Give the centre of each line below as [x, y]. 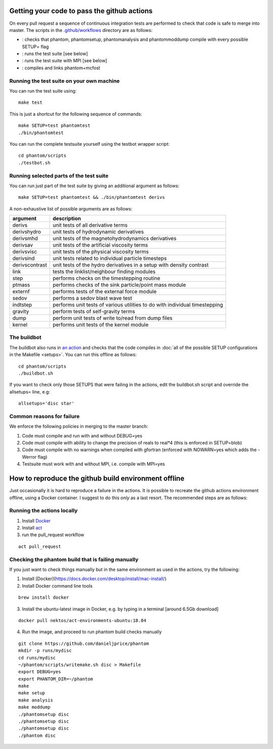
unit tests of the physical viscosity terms [101, 252]
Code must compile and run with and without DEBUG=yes [82, 435]
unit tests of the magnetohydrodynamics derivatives [115, 239]
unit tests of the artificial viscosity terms [100, 245]
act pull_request [40, 546]
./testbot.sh [34, 163]
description [66, 218]
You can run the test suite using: [43, 91]
